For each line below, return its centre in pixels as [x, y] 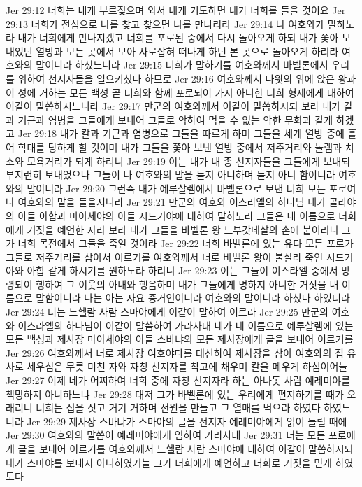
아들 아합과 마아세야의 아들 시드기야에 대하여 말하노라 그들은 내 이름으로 [176, 215]
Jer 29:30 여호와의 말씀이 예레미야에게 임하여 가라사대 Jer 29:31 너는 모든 [166, 435]
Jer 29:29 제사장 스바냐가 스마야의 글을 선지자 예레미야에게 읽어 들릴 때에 [187, 421]
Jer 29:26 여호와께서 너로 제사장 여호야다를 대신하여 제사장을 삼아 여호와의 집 [175, 352]
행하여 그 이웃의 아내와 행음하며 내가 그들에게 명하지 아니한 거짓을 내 [187, 284]
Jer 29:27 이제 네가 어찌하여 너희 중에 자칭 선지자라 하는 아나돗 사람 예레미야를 [178, 380]
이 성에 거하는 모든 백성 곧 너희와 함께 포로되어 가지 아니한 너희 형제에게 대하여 [180, 92]
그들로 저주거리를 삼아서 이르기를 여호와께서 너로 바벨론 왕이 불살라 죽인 [165, 256]
